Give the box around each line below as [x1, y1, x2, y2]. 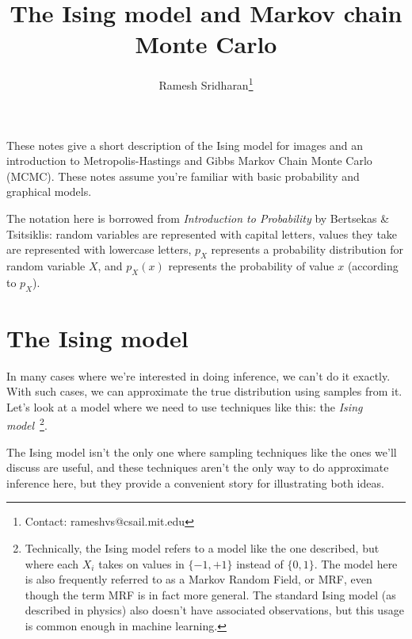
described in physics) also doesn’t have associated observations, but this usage [25, 602, 404, 618]
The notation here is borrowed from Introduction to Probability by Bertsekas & [6, 209, 390, 226]
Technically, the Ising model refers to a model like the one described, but [25, 540, 380, 557]
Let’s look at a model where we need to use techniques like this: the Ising [6, 398, 363, 415]
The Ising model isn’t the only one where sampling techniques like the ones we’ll [6, 443, 397, 460]
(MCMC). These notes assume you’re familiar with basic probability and [6, 167, 360, 184]
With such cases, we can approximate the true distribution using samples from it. [6, 383, 402, 400]
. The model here [314, 555, 398, 572]
